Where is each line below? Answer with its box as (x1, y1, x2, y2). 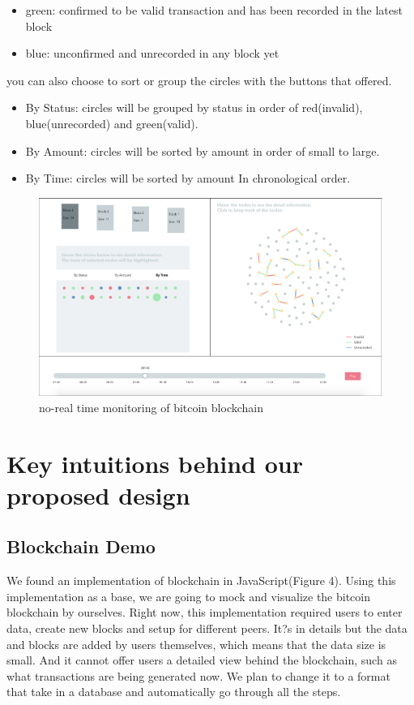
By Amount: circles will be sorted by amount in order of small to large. (25, 142, 380, 159)
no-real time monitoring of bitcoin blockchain (39, 398, 263, 415)
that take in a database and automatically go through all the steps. (6, 683, 341, 700)
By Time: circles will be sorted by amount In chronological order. (25, 170, 351, 187)
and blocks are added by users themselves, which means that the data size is (6, 635, 386, 652)
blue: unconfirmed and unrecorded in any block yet (25, 45, 280, 62)
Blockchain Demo (6, 534, 156, 559)
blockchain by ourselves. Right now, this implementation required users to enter (6, 604, 403, 621)
